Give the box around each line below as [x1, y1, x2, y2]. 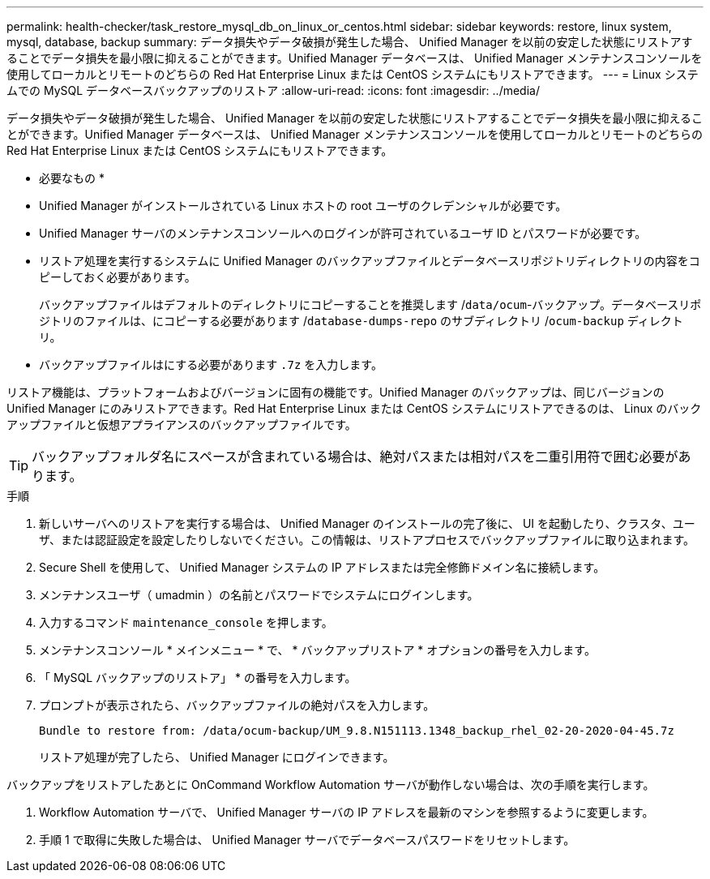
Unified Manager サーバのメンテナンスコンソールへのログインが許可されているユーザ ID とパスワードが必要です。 [39, 226, 647, 240]
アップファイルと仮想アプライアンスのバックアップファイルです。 [6, 418, 357, 431]
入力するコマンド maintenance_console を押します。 [39, 615, 333, 629]
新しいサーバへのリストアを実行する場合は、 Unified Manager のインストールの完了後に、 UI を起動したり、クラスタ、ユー [39, 517, 695, 530]
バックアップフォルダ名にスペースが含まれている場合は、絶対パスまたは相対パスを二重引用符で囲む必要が [32, 448, 678, 465]
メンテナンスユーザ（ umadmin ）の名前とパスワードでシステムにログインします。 [39, 588, 479, 602]
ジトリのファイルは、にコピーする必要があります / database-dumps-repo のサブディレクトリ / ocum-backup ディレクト [39, 314, 683, 328]
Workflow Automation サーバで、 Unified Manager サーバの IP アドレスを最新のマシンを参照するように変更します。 [39, 805, 654, 819]
